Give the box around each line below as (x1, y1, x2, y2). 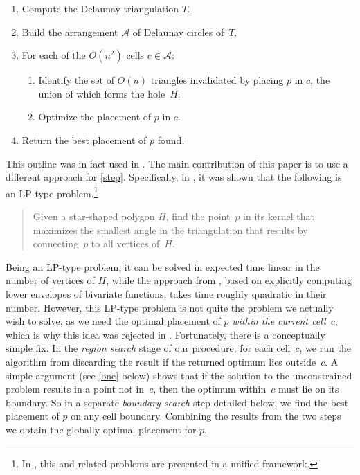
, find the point (165, 209, 231, 223)
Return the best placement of (21, 132, 147, 147)
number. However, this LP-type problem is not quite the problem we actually (6, 300, 334, 314)
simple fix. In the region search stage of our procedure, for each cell (6, 341, 291, 355)
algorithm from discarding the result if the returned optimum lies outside (6, 354, 316, 368)
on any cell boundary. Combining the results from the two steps (71, 409, 341, 423)
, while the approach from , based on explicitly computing (106, 273, 352, 287)
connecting (33, 236, 79, 251)
